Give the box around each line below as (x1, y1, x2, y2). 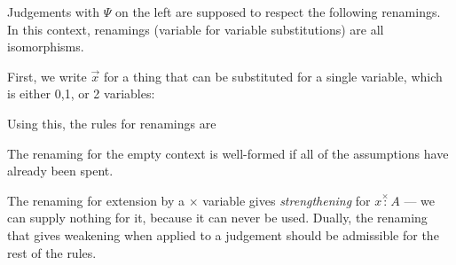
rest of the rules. (7, 243, 97, 261)
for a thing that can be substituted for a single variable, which (103, 66, 443, 85)
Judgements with (7, 3, 100, 20)
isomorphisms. (7, 37, 84, 56)
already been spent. (7, 161, 114, 180)
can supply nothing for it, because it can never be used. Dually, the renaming (7, 208, 428, 227)
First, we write (7, 66, 87, 85)
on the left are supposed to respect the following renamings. (115, 3, 441, 20)
